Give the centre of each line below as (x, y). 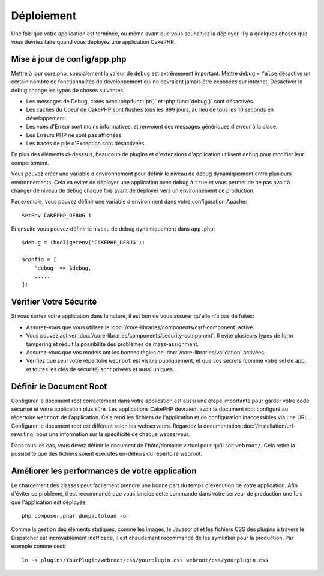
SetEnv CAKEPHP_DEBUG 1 (57, 215)
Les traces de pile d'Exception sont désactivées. (86, 143)
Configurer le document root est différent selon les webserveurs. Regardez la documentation (126, 426)
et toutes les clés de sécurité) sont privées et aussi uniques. (100, 369)
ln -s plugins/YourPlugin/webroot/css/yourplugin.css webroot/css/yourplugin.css (145, 560)
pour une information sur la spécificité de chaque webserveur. (113, 434)
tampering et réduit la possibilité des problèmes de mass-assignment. (112, 344)
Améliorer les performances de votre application (104, 471)
